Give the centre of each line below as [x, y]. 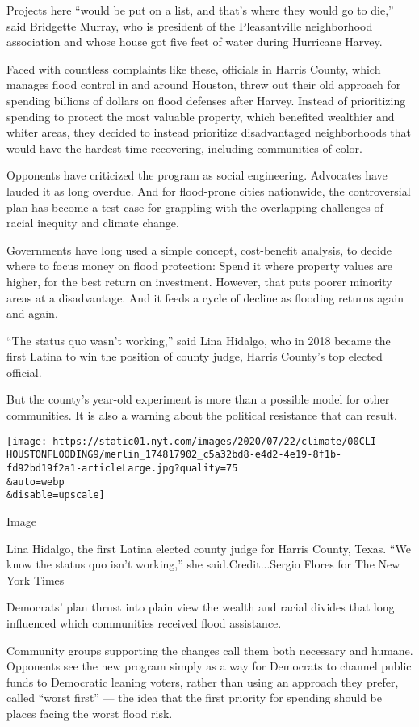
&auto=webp [36, 482]
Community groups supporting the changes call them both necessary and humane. [210, 650]
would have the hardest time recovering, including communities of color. [184, 148]
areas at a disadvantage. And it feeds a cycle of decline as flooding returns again [205, 297]
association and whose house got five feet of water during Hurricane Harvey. [195, 42]
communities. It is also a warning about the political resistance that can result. [202, 415]
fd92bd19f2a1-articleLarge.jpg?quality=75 [122, 468]
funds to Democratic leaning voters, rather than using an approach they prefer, [203, 681]
